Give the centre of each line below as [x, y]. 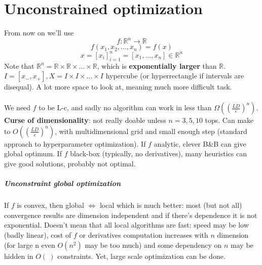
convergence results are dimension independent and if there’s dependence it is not [131, 215]
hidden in [19, 256]
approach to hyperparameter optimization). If [75, 143]
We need [17, 107]
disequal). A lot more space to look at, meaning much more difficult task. [118, 87]
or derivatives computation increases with [144, 235]
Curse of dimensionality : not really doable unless [85, 120]
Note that [19, 65]
